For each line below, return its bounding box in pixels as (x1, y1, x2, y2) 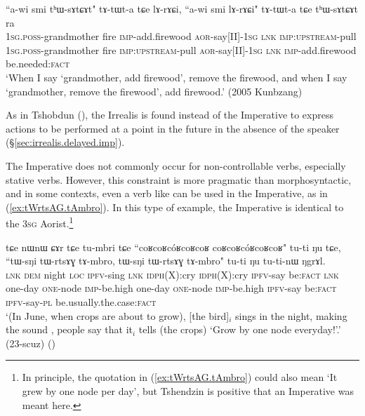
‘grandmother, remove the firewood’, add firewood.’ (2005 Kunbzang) (6, 83, 303, 98)
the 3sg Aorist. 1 (6, 214, 74, 230)
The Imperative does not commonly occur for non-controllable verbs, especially (6, 158, 346, 173)
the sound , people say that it (6, 322, 133, 337)
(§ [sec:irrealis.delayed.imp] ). (6, 135, 125, 149)
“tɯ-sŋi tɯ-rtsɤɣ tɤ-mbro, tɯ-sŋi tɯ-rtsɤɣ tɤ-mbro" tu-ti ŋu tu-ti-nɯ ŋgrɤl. (6, 253, 326, 268)
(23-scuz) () (6, 335, 55, 350)
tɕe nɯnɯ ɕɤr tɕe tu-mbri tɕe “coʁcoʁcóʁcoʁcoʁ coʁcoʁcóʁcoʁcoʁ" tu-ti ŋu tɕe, (6, 239, 341, 254)
